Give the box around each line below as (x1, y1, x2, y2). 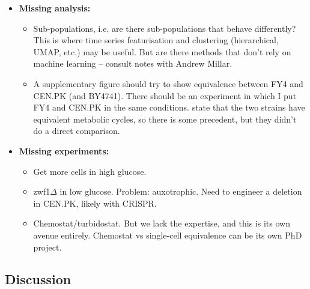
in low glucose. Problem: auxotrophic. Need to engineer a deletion (59, 185, 302, 198)
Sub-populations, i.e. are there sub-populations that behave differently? (33, 22, 296, 34)
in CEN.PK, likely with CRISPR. (33, 196, 157, 209)
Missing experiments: (19, 144, 109, 157)
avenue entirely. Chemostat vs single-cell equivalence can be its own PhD (33, 228, 302, 241)
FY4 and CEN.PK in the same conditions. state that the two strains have (33, 101, 305, 114)
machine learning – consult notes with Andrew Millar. (33, 57, 232, 70)
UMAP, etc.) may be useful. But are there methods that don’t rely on (33, 45, 291, 58)
